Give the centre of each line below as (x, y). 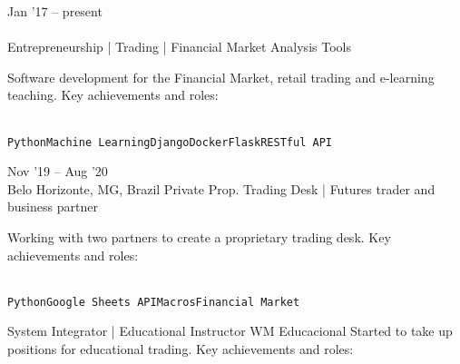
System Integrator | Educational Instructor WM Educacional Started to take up (230, 331)
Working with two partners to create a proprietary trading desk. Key (199, 237)
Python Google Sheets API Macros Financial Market (154, 302)
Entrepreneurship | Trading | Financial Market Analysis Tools (179, 47)
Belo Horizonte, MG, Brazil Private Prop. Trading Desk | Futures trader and (221, 188)
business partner (53, 207)
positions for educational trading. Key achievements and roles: (181, 349)
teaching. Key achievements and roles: (113, 95)
